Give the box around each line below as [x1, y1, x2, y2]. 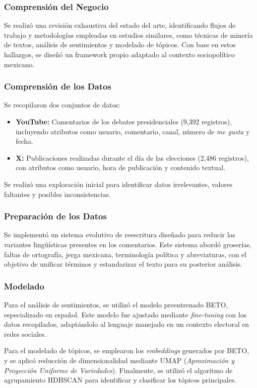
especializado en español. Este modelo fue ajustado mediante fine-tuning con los [4, 309, 247, 319]
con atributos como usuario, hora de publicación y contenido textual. [15, 162, 226, 173]
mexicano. [4, 59, 35, 69]
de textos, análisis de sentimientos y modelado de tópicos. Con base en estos [4, 39, 236, 50]
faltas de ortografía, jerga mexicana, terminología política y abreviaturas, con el [4, 249, 247, 259]
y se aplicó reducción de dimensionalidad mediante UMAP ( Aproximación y [4, 355, 235, 365]
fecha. [15, 136, 33, 146]
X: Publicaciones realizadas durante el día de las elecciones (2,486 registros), [15, 152, 249, 163]
